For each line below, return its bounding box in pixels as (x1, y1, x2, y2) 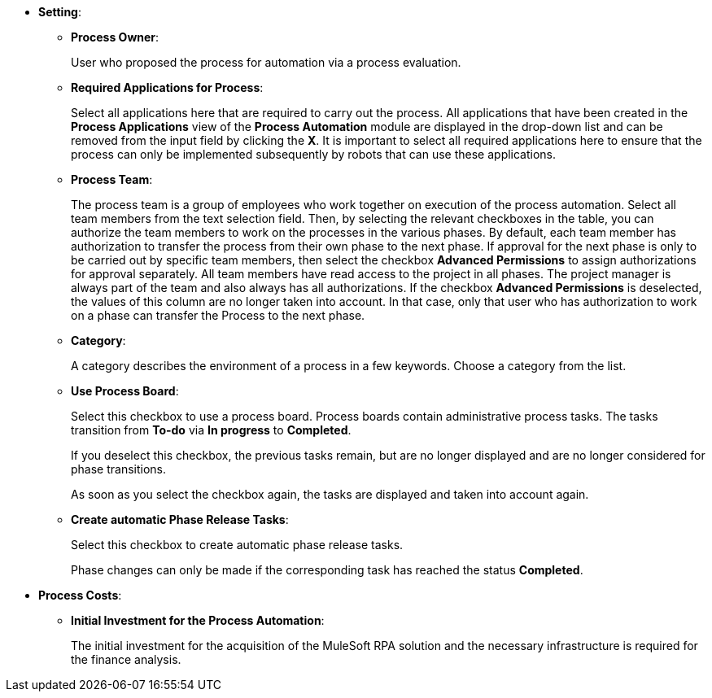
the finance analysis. (71, 652, 181, 666)
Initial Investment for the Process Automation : (71, 613, 325, 627)
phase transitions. (71, 462, 167, 476)
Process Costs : (38, 588, 122, 602)
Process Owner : (71, 30, 159, 44)
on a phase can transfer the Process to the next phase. (71, 308, 365, 322)
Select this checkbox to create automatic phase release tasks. (71, 538, 404, 552)
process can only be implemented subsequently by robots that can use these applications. (71, 147, 557, 161)
